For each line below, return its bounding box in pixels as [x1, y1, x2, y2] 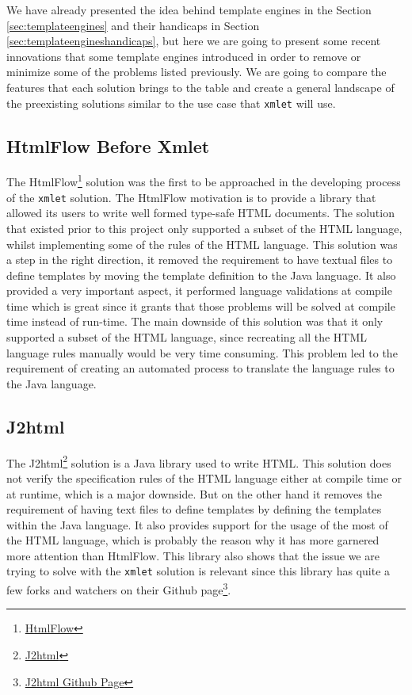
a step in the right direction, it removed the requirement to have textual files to [6, 251, 393, 268]
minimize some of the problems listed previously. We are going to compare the [6, 63, 387, 80]
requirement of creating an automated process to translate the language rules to [6, 360, 395, 376]
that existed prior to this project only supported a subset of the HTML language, [6, 220, 402, 236]
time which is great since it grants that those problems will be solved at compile [6, 297, 395, 314]
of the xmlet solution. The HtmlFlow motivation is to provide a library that [6, 189, 376, 205]
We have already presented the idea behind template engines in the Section [6, 2, 372, 17]
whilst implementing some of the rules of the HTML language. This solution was [6, 235, 398, 252]
